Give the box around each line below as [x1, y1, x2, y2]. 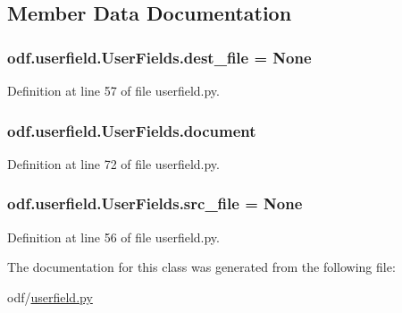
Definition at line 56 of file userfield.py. [7, 227, 220, 246]
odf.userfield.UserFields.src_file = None [7, 192, 303, 215]
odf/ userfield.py [7, 287, 93, 306]
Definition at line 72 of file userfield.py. [7, 154, 220, 173]
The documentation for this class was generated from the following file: [7, 258, 396, 276]
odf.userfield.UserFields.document [7, 119, 256, 141]
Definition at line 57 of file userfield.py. [7, 81, 220, 99]
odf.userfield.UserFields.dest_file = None [7, 46, 312, 68]
